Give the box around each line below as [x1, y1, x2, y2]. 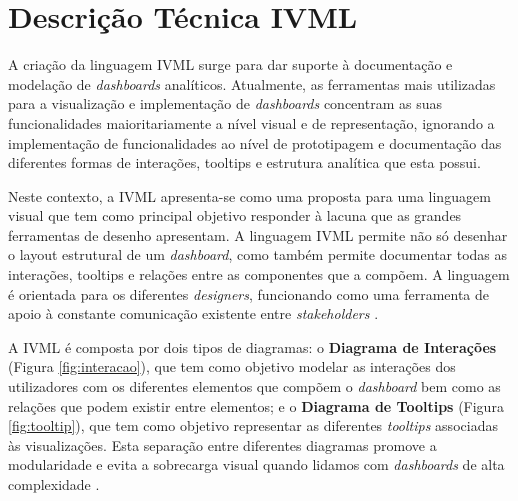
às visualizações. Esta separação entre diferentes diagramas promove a [8, 434, 437, 455]
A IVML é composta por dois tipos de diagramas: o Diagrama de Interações [8, 336, 497, 357]
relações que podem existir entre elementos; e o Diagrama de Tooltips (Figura [8, 395, 504, 416]
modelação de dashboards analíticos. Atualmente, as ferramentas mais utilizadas [8, 73, 496, 94]
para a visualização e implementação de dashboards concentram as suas [8, 93, 442, 114]
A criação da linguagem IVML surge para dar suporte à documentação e [8, 54, 453, 75]
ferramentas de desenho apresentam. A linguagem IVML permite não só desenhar [8, 224, 508, 245]
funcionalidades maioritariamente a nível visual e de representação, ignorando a [8, 112, 495, 133]
